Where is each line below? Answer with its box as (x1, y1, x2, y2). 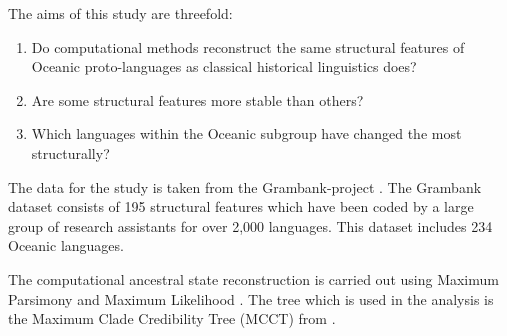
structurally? (31, 142, 110, 163)
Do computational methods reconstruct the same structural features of (31, 36, 465, 57)
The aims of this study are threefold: (8, 3, 233, 23)
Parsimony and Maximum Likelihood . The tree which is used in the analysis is (8, 288, 494, 309)
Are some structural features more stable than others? (31, 89, 364, 110)
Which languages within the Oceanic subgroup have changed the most (31, 123, 462, 144)
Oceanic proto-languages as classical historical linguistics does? (31, 56, 417, 77)
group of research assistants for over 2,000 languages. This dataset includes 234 (8, 215, 493, 236)
